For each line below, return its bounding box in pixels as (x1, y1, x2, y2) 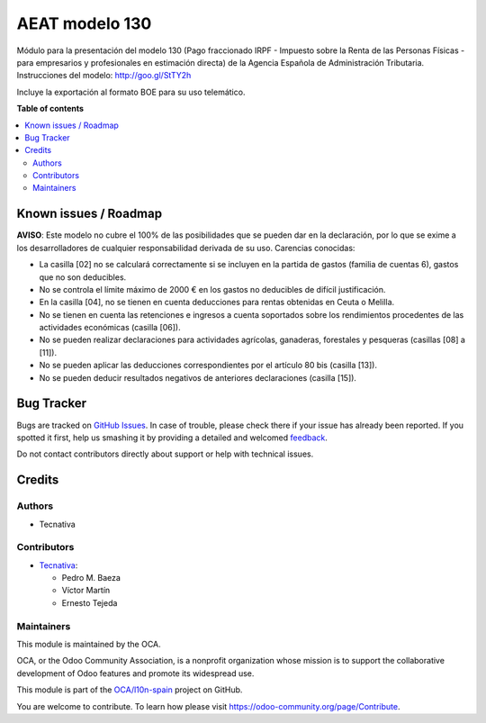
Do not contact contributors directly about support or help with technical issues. (16, 448, 314, 459)
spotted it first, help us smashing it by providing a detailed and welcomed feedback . (16, 432, 328, 443)
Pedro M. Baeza (61, 573, 121, 583)
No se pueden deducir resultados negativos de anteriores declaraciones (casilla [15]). (39, 372, 357, 383)
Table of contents (16, 104, 85, 114)
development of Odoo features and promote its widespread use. (16, 667, 255, 679)
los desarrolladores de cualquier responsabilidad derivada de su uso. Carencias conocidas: (16, 242, 355, 253)
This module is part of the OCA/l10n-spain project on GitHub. (16, 684, 243, 695)
